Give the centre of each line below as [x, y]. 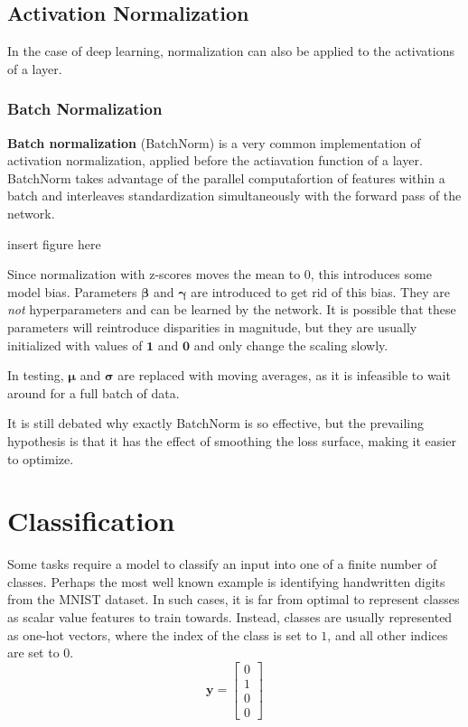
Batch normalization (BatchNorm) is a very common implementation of [214, 142]
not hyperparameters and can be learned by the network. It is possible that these [232, 309]
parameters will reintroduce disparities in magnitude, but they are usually [212, 326]
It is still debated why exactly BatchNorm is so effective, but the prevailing [215, 423]
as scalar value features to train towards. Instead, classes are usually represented [230, 617]
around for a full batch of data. [94, 392]
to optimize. [41, 458]
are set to [33, 652]
